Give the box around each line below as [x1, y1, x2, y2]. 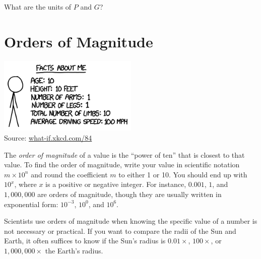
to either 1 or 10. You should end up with [118, 169, 247, 179]
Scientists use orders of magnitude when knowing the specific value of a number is [4, 216, 257, 226]
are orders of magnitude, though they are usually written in [37, 189, 222, 200]
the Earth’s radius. [45, 245, 103, 255]
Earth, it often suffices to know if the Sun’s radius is [4, 235, 166, 246]
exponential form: [4, 199, 58, 209]
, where [14, 179, 37, 189]
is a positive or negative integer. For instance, [45, 179, 186, 189]
